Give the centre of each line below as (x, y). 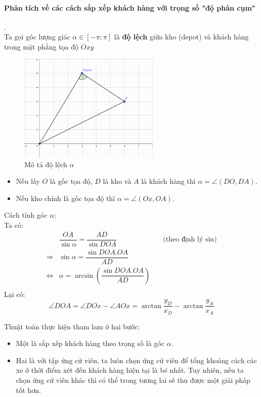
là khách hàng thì (168, 181)
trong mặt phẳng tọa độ (41, 46)
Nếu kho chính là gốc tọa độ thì (66, 198)
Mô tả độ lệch (46, 164)
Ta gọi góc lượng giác (37, 37)
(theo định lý (183, 239)
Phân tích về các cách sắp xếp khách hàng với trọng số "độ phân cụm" (130, 7)
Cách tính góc (26, 215)
